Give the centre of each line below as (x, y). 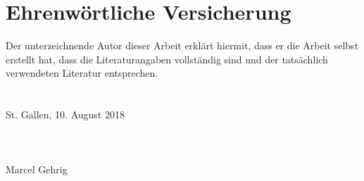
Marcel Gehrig (37, 169)
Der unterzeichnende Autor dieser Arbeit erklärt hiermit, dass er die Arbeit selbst (182, 45)
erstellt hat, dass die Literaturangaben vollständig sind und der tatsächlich (167, 59)
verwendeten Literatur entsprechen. (82, 73)
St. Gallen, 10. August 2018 (65, 114)
